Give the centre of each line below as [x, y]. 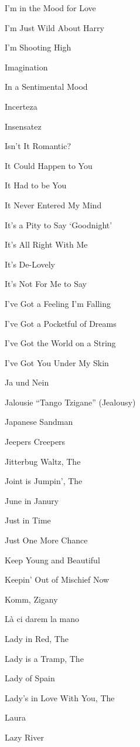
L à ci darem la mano [42, 619]
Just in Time [28, 520]
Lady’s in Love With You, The [60, 697]
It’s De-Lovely [30, 264]
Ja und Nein [27, 382]
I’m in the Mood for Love [50, 8]
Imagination [26, 67]
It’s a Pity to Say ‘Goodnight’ [59, 224]
